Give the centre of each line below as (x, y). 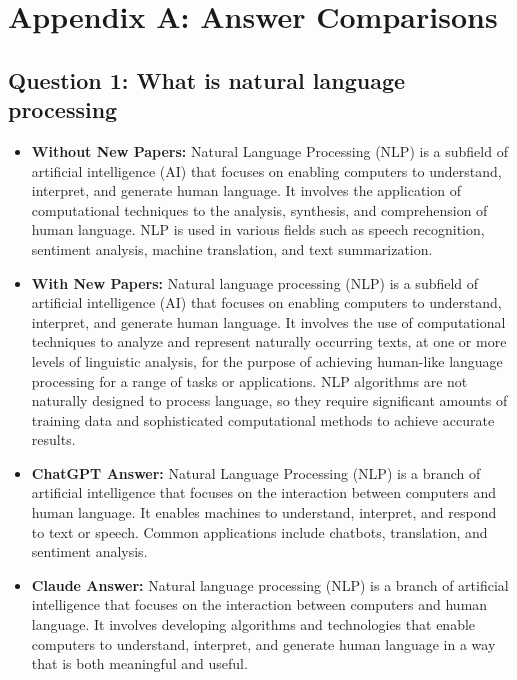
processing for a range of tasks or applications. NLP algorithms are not (249, 380)
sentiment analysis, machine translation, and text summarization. (232, 248)
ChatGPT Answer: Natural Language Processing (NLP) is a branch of (256, 472)
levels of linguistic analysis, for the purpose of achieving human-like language (267, 360)
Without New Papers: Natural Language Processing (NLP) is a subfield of (269, 150)
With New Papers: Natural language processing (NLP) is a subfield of (255, 282)
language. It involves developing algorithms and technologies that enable (253, 624)
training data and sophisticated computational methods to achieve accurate (263, 419)
